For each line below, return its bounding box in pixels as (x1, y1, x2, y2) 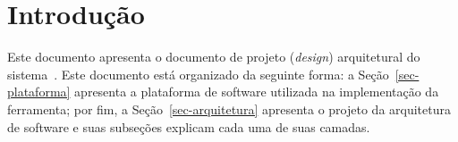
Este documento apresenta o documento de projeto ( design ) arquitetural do (7, 47, 420, 66)
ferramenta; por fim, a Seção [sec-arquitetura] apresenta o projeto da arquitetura (7, 99, 451, 118)
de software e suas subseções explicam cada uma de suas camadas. (7, 117, 370, 136)
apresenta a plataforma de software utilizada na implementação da (74, 82, 439, 101)
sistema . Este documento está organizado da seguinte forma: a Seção (7, 64, 389, 83)
